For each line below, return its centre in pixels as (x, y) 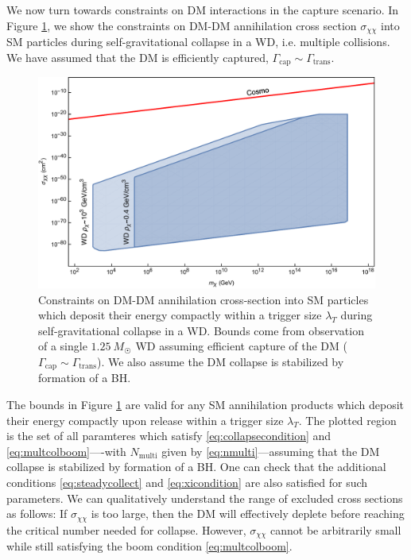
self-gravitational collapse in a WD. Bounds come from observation (201, 330)
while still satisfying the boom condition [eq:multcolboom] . (149, 546)
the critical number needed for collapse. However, (126, 529)
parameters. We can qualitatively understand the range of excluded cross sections (205, 498)
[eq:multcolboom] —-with (66, 451)
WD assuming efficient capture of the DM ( (241, 346)
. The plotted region (347, 420)
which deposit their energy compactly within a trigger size (180, 315)
